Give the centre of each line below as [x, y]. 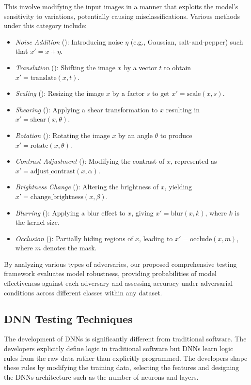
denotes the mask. [70, 248]
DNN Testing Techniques [68, 318]
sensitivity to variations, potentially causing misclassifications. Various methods [122, 16]
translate [43, 78]
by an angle [135, 135]
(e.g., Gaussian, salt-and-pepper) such [187, 41]
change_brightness [57, 197]
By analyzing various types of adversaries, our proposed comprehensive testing [120, 264]
